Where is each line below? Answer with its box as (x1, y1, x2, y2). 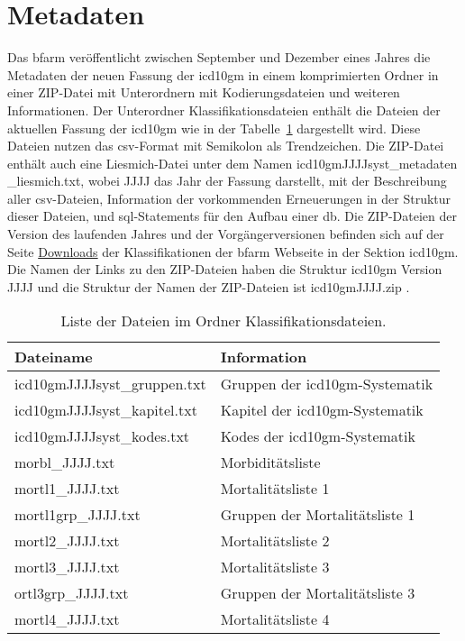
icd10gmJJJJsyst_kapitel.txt (14, 399, 197, 421)
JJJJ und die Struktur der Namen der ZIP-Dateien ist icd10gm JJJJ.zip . (7, 277, 410, 296)
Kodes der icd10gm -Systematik (220, 426, 415, 447)
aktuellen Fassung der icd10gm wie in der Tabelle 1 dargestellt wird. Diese (7, 118, 421, 137)
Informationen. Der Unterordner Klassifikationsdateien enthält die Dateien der (7, 100, 441, 119)
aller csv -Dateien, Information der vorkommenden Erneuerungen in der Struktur (7, 188, 451, 207)
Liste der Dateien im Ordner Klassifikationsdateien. (60, 310, 387, 332)
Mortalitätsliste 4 (220, 609, 330, 630)
